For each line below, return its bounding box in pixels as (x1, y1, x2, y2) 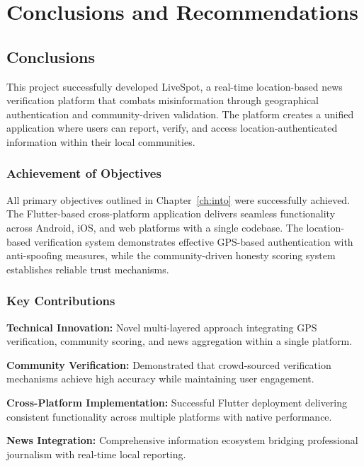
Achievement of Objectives (6, 164, 161, 182)
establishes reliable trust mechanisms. (6, 261, 169, 276)
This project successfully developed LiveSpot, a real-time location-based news (6, 79, 343, 93)
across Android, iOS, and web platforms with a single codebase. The (6, 220, 303, 234)
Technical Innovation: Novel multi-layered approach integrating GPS (6, 319, 317, 334)
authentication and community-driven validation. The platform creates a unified (6, 106, 354, 121)
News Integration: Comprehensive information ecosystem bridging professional (6, 433, 358, 448)
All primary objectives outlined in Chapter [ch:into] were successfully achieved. (6, 192, 351, 207)
